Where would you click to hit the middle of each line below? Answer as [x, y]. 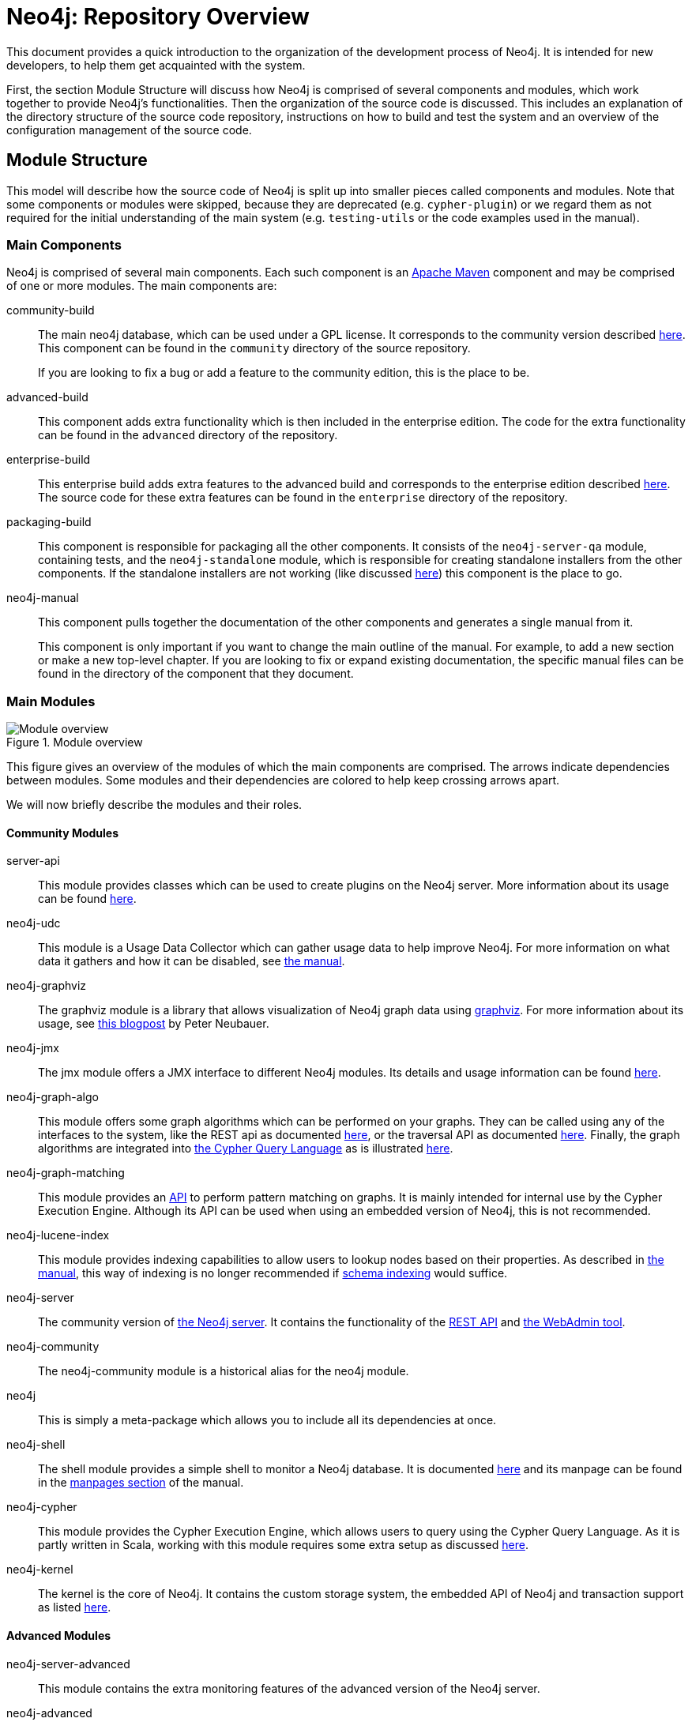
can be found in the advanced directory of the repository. [188, 435]
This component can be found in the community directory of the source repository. [254, 348]
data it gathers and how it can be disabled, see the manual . [192, 961]
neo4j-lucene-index [58, 1235]
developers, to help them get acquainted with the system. [156, 65]
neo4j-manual [43, 598]
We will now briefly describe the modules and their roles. [154, 805]
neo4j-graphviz [47, 986]
